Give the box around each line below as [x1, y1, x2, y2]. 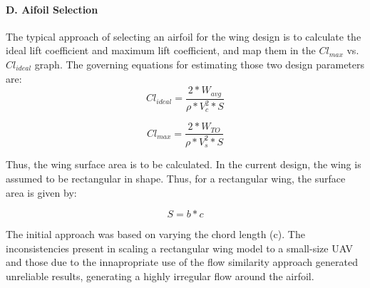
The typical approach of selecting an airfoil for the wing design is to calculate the [6, 29, 361, 43]
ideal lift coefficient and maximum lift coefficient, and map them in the [6, 43, 316, 58]
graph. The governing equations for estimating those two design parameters [34, 56, 365, 71]
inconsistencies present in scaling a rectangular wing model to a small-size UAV [6, 240, 354, 255]
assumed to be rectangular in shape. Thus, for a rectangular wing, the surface [6, 170, 346, 185]
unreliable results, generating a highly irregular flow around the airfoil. [6, 268, 314, 283]
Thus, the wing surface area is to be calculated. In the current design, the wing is [6, 157, 361, 172]
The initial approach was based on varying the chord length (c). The [6, 227, 305, 242]
